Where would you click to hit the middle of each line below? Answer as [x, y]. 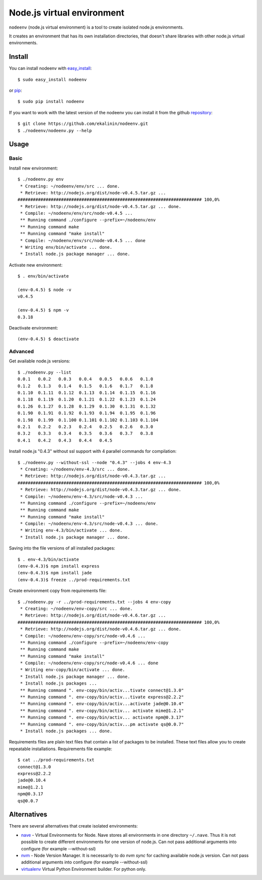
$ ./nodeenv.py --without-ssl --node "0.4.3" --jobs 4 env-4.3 [94, 462]
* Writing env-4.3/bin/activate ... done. [71, 530]
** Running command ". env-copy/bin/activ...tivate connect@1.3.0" [102, 690]
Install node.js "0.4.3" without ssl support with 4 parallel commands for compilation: [93, 451]
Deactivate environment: [33, 328]
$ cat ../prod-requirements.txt [56, 760]
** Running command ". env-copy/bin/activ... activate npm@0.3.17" [102, 717]
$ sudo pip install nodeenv [51, 102]
